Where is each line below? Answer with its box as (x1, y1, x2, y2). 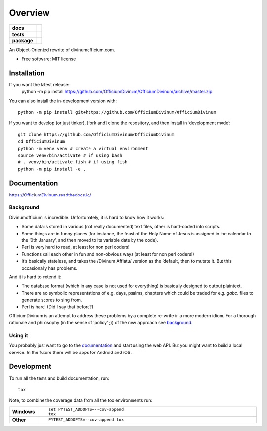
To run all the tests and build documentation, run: (9, 375, 110, 381)
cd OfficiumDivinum (18, 139, 65, 144)
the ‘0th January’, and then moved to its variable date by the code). (21, 237, 158, 243)
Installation (9, 69, 44, 77)
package (12, 37, 33, 44)
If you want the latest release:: (9, 81, 71, 87)
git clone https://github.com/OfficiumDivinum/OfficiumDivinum (18, 131, 175, 137)
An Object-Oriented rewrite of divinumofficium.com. (9, 47, 116, 53)
